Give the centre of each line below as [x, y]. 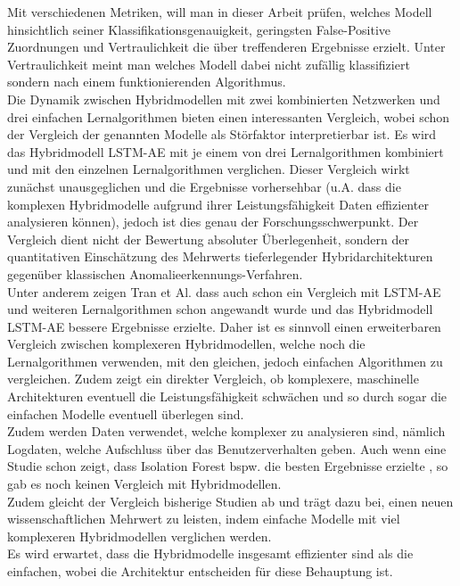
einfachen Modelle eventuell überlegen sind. [126, 413]
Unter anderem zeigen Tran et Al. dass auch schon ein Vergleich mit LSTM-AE [224, 291]
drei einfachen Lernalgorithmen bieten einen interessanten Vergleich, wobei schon [229, 116]
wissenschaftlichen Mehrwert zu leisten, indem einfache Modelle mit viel [204, 519]
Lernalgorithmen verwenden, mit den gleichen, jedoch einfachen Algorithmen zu [225, 361]
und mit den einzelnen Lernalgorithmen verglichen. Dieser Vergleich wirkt [209, 169]
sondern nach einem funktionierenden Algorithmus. [147, 82]
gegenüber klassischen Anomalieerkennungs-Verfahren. [155, 273]
